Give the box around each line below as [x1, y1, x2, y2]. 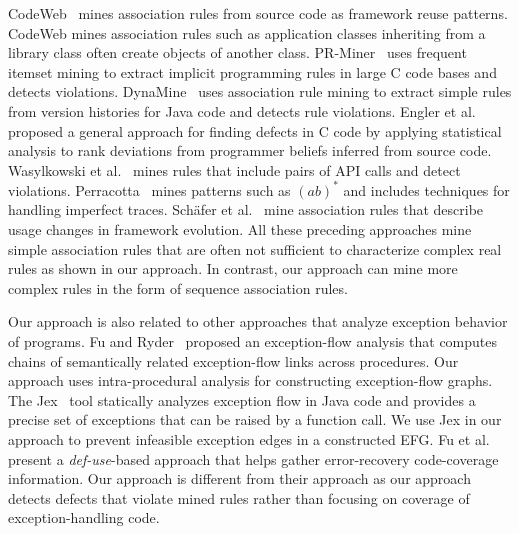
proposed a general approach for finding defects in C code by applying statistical [8, 120, 502, 141]
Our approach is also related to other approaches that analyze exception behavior [8, 311, 508, 332]
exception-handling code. [8, 507, 160, 528]
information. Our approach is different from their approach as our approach [8, 468, 471, 489]
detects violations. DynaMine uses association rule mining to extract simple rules [8, 81, 512, 102]
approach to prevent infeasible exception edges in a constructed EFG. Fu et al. [8, 428, 490, 449]
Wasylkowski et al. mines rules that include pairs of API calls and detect [8, 159, 461, 180]
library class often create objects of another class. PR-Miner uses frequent [8, 42, 467, 63]
